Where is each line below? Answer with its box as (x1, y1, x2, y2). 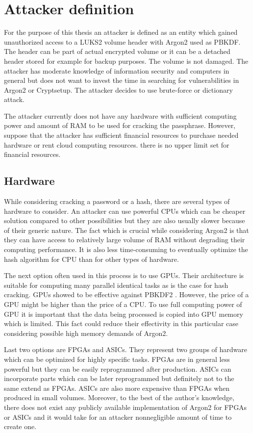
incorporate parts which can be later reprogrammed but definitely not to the (4, 373, 234, 383)
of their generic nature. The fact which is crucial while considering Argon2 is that (4, 225, 249, 235)
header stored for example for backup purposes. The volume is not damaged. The (4, 55, 249, 66)
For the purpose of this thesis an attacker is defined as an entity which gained (4, 27, 238, 37)
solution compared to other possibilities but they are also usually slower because (4, 215, 245, 226)
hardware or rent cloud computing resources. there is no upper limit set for (4, 139, 229, 150)
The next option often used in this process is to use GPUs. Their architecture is (4, 270, 244, 280)
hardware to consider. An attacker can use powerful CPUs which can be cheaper (4, 205, 246, 216)
